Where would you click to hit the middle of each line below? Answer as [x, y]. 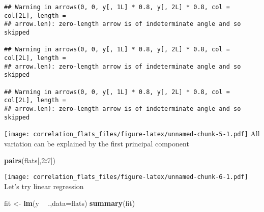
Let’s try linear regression [44, 186]
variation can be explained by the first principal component [97, 143]
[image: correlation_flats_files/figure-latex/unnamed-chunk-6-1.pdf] [126, 177]
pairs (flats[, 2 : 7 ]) [30, 160]
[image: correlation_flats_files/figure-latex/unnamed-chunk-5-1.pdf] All [132, 133]
